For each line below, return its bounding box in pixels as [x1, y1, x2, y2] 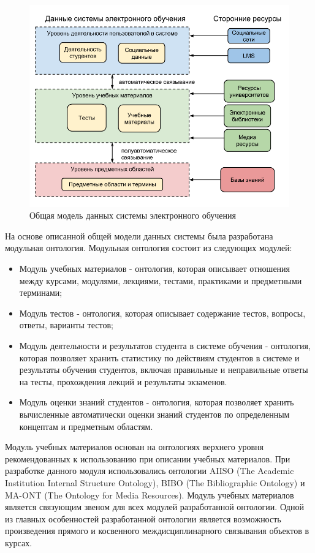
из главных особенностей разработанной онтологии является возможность [5, 512, 281, 525]
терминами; [19, 286, 63, 299]
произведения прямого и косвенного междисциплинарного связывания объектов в [5, 524, 309, 537]
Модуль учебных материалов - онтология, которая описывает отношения [19, 262, 290, 275]
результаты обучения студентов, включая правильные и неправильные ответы [19, 363, 308, 376]
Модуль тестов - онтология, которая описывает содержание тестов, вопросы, [19, 306, 306, 319]
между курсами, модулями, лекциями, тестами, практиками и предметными [19, 274, 302, 287]
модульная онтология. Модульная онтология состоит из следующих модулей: [5, 241, 292, 254]
